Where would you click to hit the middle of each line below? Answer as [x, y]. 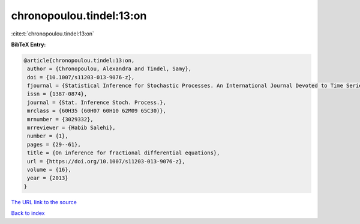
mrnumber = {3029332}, [61, 119]
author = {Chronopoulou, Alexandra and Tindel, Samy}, [109, 69]
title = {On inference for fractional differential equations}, [124, 153]
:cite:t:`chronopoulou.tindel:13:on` [52, 34]
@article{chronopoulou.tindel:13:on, [79, 60]
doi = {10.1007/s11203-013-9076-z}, [81, 77]
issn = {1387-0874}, [57, 94]
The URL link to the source [44, 202]
